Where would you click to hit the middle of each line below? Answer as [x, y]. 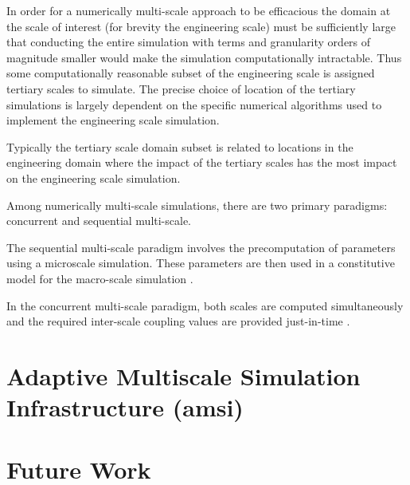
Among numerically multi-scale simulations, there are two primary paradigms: [197, 205]
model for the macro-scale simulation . [100, 278]
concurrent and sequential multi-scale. [99, 221]
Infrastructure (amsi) [125, 407]
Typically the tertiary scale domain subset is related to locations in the [180, 146]
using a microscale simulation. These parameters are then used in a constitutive [201, 263]
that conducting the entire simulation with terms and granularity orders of [189, 42]
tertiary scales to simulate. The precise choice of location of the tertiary [181, 88]
